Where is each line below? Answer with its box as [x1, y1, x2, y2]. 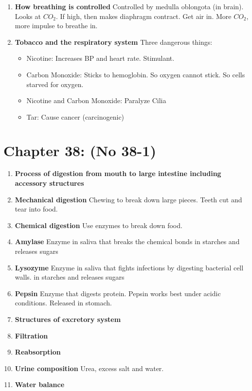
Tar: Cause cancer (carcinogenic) [26, 111, 125, 122]
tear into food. [15, 204, 58, 214]
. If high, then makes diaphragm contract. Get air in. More [56, 11, 232, 21]
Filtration [15, 330, 48, 340]
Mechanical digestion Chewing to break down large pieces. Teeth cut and [15, 194, 242, 204]
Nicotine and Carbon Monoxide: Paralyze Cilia [26, 95, 166, 106]
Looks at [15, 11, 41, 21]
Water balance [15, 379, 65, 390]
